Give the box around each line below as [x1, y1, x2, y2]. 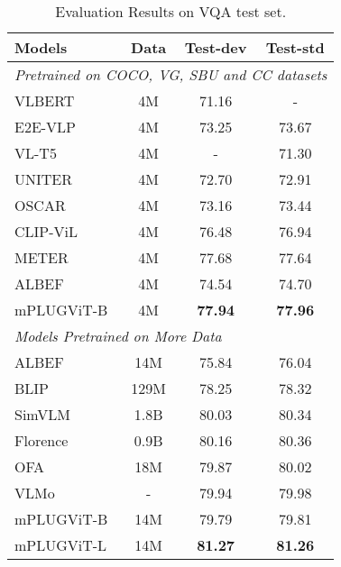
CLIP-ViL [14, 221, 78, 242]
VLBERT [14, 90, 75, 111]
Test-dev [184, 37, 247, 58]
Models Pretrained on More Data [14, 325, 222, 346]
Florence [14, 430, 69, 451]
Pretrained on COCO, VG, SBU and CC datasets [14, 64, 327, 85]
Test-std [265, 37, 325, 58]
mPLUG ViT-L [14, 535, 107, 555]
